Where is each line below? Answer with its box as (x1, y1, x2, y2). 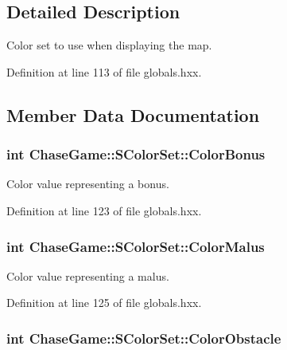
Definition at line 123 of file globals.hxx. (6, 202, 202, 218)
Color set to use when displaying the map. (6, 37, 212, 53)
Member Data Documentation (6, 102, 260, 127)
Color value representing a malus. (6, 267, 169, 284)
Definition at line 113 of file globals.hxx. (6, 63, 202, 80)
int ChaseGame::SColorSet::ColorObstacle (6, 328, 281, 348)
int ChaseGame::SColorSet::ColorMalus (6, 236, 265, 256)
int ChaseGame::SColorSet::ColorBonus (6, 144, 266, 164)
